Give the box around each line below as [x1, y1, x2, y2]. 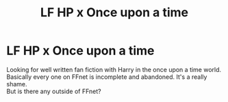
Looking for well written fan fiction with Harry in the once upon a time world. [6, 65, 222, 73]
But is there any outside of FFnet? [6, 87, 101, 95]
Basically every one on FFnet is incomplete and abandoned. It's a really [6, 73, 207, 81]
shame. [6, 80, 27, 88]
